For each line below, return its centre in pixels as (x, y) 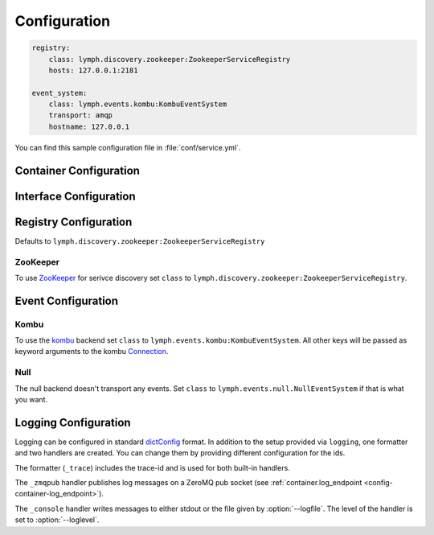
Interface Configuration (75, 196)
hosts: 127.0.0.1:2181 (93, 70)
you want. (31, 400)
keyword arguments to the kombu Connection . (92, 352)
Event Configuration (67, 300)
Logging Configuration (73, 422)
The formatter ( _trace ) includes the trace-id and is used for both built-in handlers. (153, 467)
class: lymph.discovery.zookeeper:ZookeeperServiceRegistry (170, 59)
